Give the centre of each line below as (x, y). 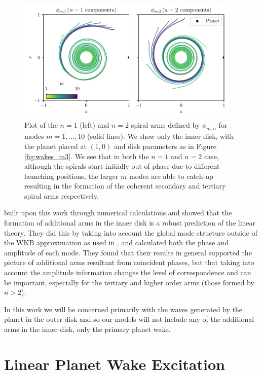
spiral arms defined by (165, 124)
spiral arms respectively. (62, 195)
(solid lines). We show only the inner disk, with (161, 136)
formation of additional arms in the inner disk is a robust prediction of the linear (130, 223)
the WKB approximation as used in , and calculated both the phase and (117, 242)
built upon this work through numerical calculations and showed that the (118, 213)
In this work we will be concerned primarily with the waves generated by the (123, 309)
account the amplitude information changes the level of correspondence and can (128, 272)
